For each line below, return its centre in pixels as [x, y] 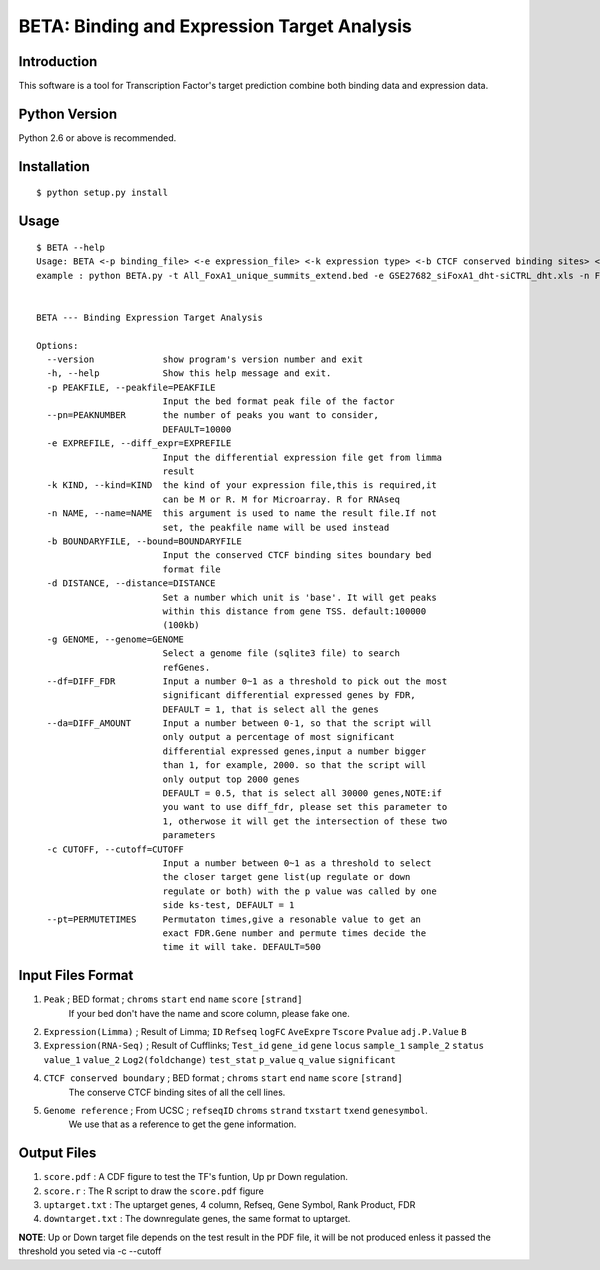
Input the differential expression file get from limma [302, 457]
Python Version [68, 113]
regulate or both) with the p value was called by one [299, 891]
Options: [57, 345]
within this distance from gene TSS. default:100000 [294, 611]
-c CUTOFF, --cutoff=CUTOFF [115, 849]
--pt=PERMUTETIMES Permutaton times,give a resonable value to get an [234, 919]
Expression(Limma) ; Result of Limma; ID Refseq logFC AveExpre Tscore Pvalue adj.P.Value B [255, 1031]
